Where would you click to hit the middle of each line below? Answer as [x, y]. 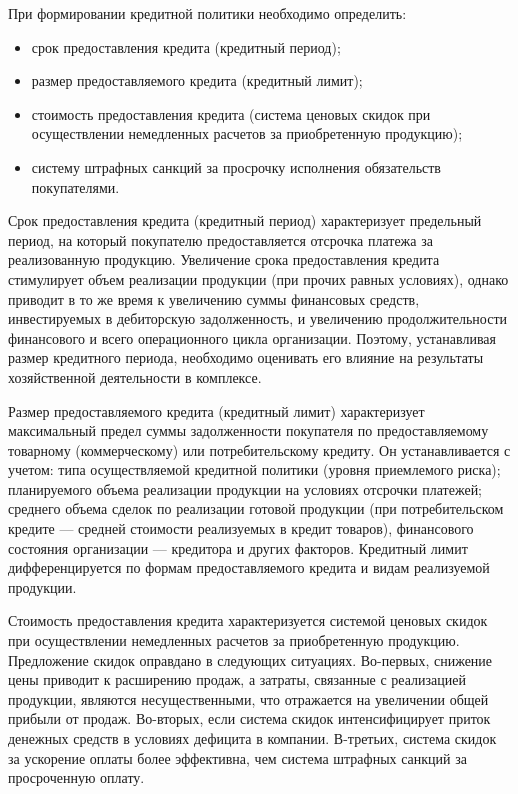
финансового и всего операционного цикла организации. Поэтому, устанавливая [252, 337]
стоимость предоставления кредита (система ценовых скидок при [231, 113]
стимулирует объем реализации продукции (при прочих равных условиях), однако [258, 278]
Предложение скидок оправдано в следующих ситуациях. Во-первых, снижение [250, 659]
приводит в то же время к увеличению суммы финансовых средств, [214, 298]
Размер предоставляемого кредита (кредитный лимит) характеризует [216, 410]
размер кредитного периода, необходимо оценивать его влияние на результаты [246, 357]
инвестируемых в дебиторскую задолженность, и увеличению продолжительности [258, 318]
